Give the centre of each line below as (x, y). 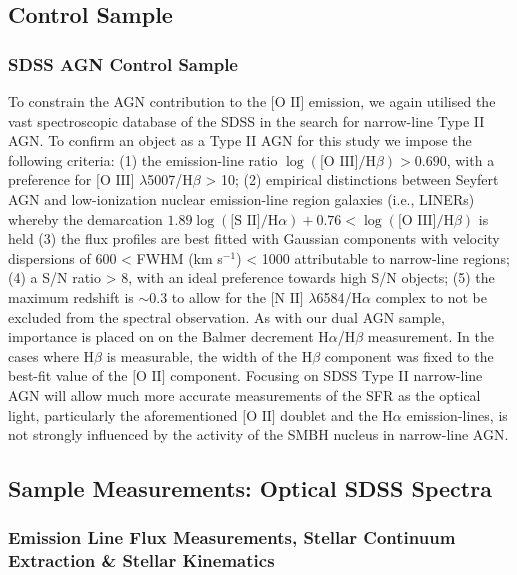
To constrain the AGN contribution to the (137, 101)
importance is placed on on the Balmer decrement (161, 336)
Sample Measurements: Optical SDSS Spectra (250, 488)
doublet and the (329, 414)
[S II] (245, 220)
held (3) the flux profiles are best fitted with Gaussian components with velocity (254, 238)
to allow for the (219, 296)
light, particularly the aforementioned (123, 414)
